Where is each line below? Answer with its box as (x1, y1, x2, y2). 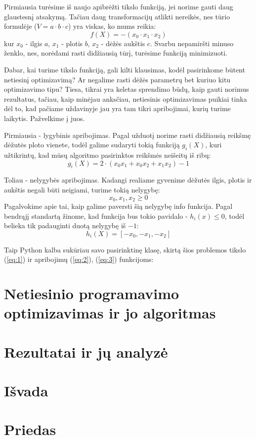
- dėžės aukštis (101, 38, 145, 48)
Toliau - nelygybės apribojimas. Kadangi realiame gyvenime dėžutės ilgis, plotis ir (4, 175, 252, 185)
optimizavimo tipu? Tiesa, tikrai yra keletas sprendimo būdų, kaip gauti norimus (4, 84, 249, 94)
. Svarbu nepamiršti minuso (150, 38, 234, 48)
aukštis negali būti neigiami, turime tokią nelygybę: (4, 184, 160, 194)
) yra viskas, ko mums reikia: (68, 21, 156, 31)
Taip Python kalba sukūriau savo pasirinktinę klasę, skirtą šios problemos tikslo (4, 244, 246, 254)
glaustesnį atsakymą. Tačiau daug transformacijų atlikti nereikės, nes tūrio (4, 11, 230, 21)
